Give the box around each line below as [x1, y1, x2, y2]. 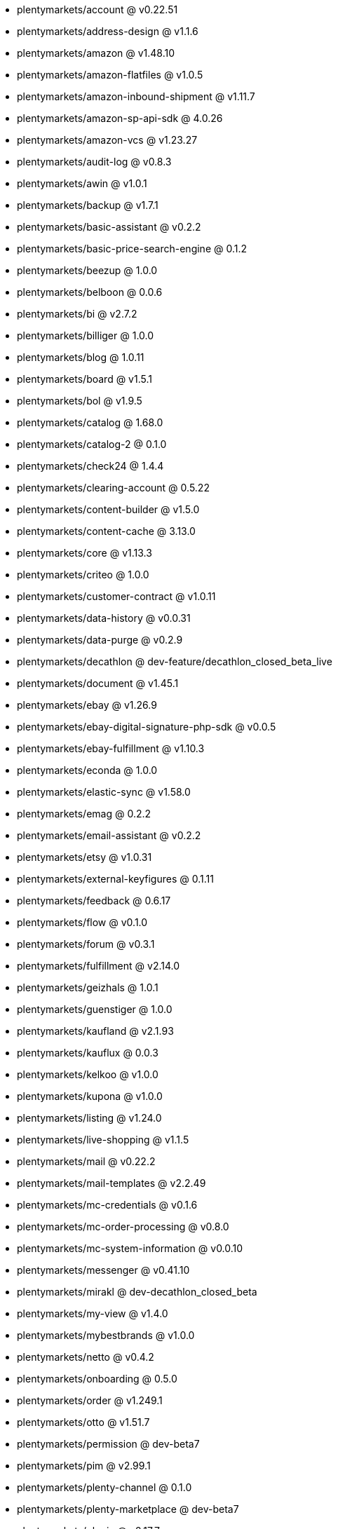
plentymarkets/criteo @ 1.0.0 [17, 569, 149, 580]
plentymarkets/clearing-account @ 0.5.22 [17, 482, 210, 494]
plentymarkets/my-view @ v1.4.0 [17, 1307, 168, 1319]
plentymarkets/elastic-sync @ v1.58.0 [17, 786, 191, 798]
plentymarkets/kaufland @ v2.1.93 [17, 1025, 174, 1037]
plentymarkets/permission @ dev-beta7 [17, 1438, 200, 1450]
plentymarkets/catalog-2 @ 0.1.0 [17, 438, 167, 450]
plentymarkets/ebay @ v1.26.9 [17, 699, 157, 711]
